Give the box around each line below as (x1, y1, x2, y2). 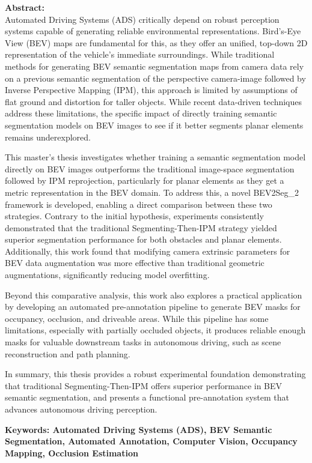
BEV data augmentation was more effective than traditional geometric (5, 256, 265, 269)
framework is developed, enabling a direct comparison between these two (5, 198, 272, 210)
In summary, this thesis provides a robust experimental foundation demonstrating (5, 368, 306, 380)
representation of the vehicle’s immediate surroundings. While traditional (5, 48, 275, 61)
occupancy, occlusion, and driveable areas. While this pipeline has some (5, 312, 269, 324)
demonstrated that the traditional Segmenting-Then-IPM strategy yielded (5, 221, 277, 234)
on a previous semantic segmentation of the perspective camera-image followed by (5, 71, 306, 84)
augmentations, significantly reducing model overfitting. (5, 268, 210, 281)
